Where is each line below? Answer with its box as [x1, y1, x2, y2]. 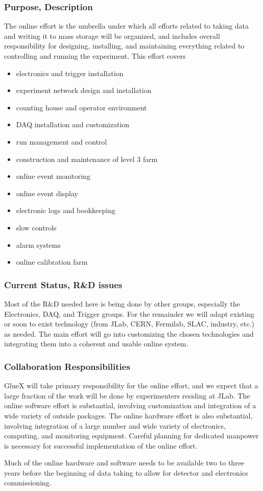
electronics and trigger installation [16, 67, 124, 78]
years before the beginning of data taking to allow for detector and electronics [4, 467, 248, 478]
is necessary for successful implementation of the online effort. [4, 440, 198, 451]
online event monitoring [16, 171, 90, 181]
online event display [16, 188, 78, 198]
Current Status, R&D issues [4, 278, 123, 291]
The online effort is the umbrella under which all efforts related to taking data [4, 20, 249, 31]
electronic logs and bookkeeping [16, 205, 115, 216]
